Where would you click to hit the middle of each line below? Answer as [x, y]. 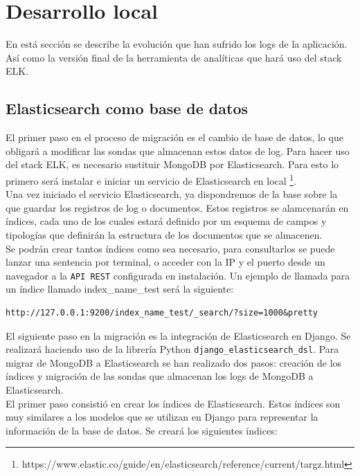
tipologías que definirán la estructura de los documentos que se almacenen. [164, 234]
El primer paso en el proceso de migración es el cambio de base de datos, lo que [174, 137]
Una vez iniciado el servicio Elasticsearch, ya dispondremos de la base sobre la [172, 194]
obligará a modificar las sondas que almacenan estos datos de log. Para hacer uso [178, 150]
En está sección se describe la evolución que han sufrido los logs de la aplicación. [177, 44]
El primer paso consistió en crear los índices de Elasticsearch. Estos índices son [173, 403]
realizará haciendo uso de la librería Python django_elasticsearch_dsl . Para [172, 349]
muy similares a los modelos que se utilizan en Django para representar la [162, 417]
